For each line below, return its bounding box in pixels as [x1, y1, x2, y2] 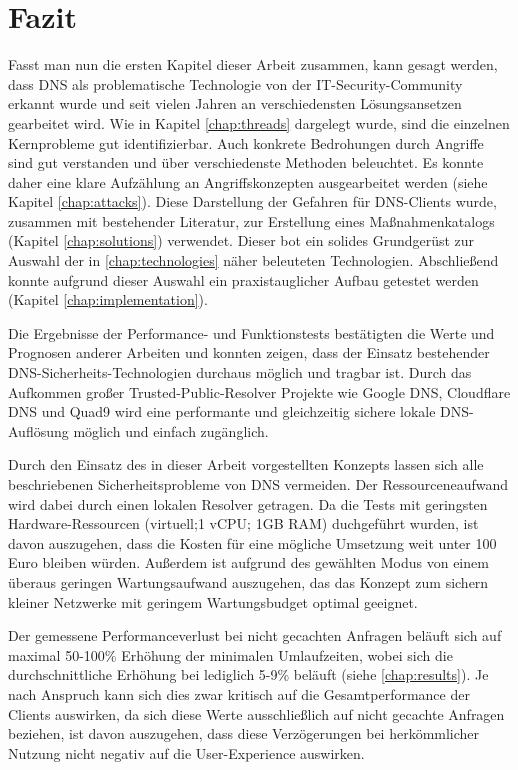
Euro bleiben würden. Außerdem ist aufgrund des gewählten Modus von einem [8, 552, 489, 573]
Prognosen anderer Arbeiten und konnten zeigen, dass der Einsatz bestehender [8, 342, 490, 363]
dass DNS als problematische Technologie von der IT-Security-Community [8, 73, 463, 94]
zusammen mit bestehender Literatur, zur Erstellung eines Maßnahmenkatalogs [8, 210, 495, 231]
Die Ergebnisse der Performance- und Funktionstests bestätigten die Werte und [8, 322, 495, 343]
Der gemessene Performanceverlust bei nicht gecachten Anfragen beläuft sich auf [8, 625, 502, 646]
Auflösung [8, 420, 69, 441]
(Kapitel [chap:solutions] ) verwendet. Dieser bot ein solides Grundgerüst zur [8, 230, 475, 251]
